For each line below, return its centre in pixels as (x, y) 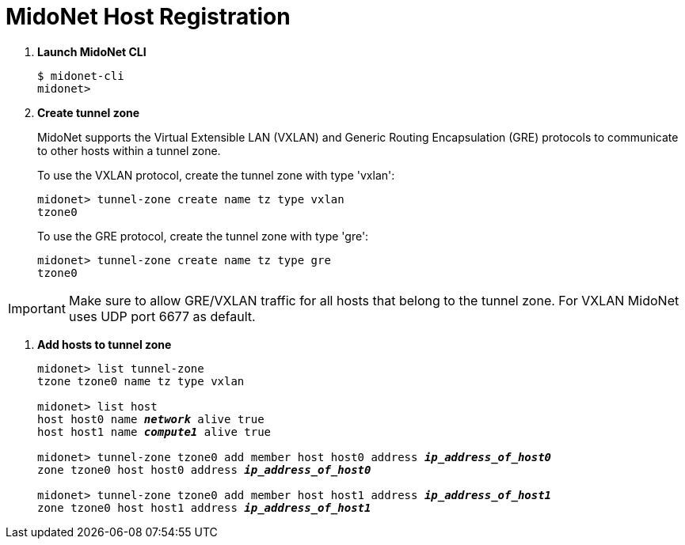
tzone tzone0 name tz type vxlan (141, 381)
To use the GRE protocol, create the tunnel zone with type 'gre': (203, 236)
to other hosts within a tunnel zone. (129, 150)
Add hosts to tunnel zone (105, 344)
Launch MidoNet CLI (92, 51)
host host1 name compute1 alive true (154, 431)
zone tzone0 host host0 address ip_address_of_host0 (204, 469)
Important (37, 308)
